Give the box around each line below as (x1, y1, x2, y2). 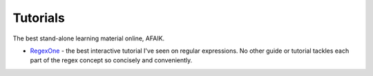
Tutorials (12, 10, 65, 25)
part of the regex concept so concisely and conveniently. (30, 56, 193, 64)
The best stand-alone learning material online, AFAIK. (12, 34, 165, 42)
